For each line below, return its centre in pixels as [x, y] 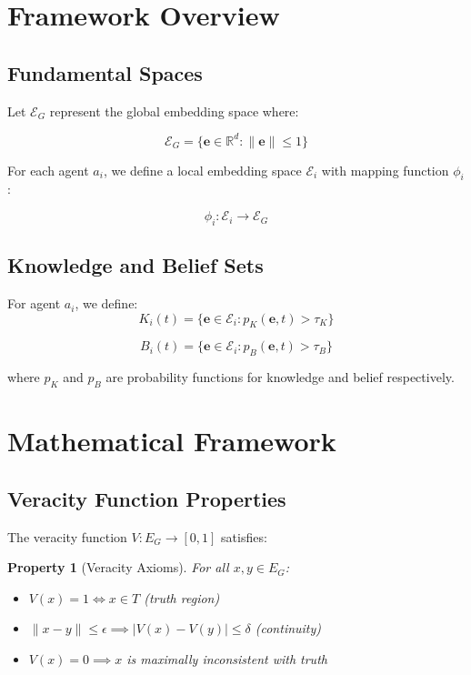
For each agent [48, 170]
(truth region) [182, 597]
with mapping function [385, 170]
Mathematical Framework [172, 441]
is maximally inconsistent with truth [227, 659]
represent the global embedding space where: [174, 111]
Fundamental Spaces [105, 72]
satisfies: [244, 536]
